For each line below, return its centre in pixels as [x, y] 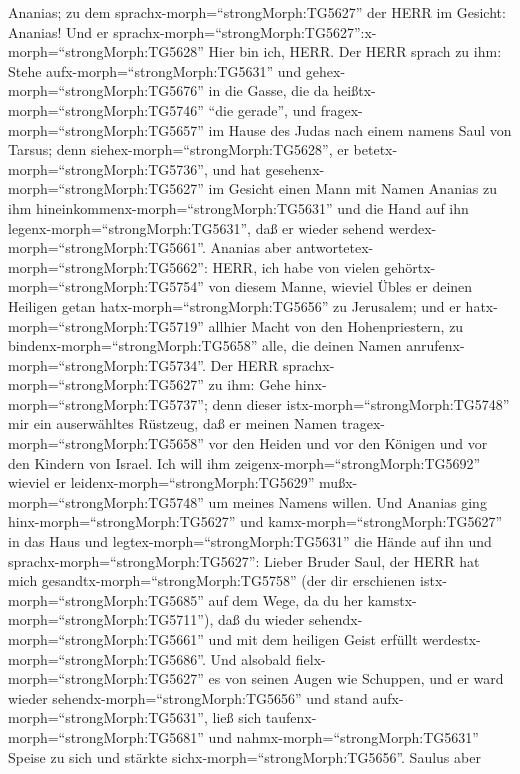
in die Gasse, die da [268, 90]
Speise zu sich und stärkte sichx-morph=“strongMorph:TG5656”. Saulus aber [244, 756]
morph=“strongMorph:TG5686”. [107, 658]
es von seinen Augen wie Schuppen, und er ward [356, 678]
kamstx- [392, 599]
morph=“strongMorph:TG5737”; [108, 403]
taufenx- [291, 717]
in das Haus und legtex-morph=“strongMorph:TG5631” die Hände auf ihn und [250, 541]
